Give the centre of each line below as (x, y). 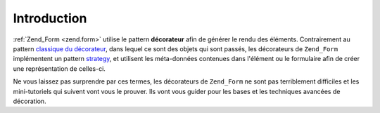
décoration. (30, 101)
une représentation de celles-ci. (59, 68)
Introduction (50, 18)
